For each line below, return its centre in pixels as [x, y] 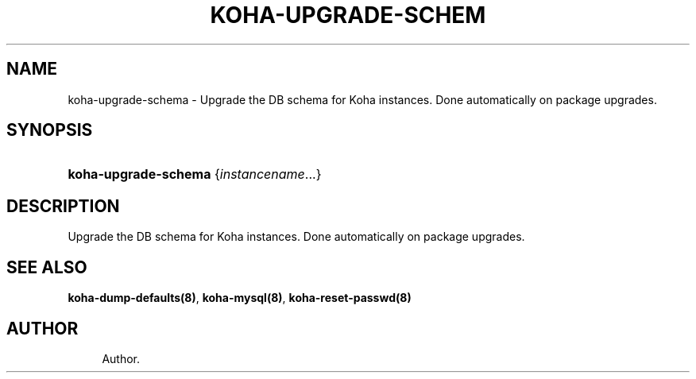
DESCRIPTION [63, 206]
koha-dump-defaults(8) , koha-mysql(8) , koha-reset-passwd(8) [240, 298]
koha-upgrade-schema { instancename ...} [195, 174]
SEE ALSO [47, 267]
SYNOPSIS [50, 130]
